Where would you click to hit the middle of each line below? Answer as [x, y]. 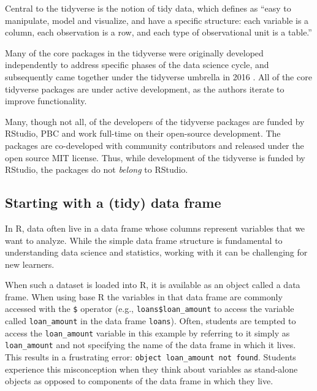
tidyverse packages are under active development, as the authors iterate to [145, 89]
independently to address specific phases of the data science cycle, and [137, 65]
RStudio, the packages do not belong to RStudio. [97, 169]
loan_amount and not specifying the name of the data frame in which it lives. [151, 345]
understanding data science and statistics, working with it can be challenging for [156, 252]
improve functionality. [46, 101]
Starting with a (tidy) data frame [113, 203]
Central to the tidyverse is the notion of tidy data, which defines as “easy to [148, 8]
